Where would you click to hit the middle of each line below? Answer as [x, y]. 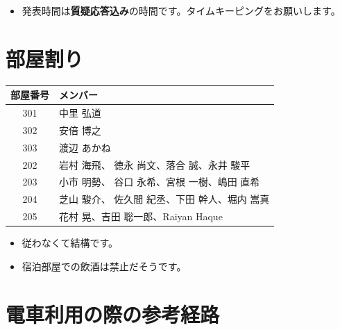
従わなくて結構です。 [70, 243]
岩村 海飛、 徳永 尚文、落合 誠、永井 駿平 [155, 164]
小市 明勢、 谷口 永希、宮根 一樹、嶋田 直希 [160, 182]
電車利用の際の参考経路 [113, 314]
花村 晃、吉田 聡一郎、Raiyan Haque [141, 216]
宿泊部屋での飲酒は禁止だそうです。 [104, 266]
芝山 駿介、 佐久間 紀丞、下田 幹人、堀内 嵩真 [164, 199]
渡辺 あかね [85, 147]
